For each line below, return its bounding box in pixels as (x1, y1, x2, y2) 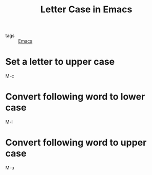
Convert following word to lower (5, 91, 145, 103)
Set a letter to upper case (5, 56, 115, 68)
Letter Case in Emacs (40, 4, 132, 15)
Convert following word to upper (5, 137, 147, 148)
